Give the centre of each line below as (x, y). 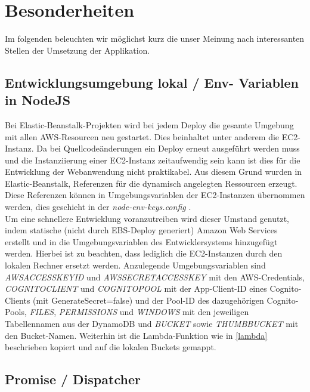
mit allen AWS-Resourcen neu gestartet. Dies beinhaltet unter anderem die (142, 136)
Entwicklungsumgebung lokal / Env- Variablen (152, 82)
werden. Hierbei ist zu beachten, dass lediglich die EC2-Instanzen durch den (144, 253)
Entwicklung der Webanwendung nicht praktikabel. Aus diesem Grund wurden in (154, 172)
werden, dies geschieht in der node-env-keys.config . (98, 207)
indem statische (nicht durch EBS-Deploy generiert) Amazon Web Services (141, 230)
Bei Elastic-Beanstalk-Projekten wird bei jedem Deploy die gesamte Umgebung (149, 124)
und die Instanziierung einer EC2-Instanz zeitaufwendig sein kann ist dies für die (153, 160)
